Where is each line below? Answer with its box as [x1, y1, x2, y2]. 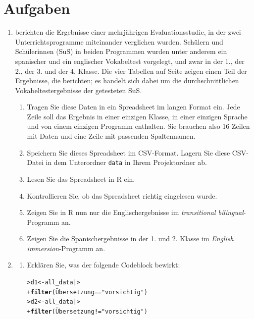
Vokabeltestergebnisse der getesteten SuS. [15, 85, 142, 95]
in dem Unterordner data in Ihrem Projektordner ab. [46, 157, 207, 167]
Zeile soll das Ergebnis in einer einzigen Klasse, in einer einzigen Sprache [27, 111, 248, 121]
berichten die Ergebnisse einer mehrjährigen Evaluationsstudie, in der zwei [15, 27, 241, 37]
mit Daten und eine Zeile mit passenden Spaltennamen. [27, 131, 196, 141]
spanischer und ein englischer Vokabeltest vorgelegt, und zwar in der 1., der [15, 55, 245, 66]
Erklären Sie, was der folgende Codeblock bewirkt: [27, 260, 180, 270]
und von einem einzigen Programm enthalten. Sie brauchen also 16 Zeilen [27, 121, 250, 131]
